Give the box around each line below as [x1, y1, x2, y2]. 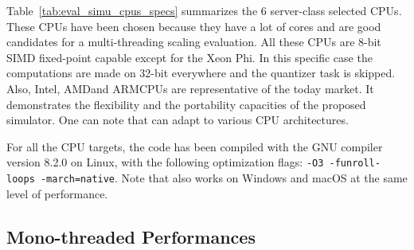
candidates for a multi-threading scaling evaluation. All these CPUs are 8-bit [6, 33, 381, 50]
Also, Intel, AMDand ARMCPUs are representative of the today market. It [6, 80, 374, 96]
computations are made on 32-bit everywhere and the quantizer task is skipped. [6, 64, 396, 81]
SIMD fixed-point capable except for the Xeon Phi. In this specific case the [6, 49, 373, 65]
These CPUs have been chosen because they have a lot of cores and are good [6, 18, 381, 34]
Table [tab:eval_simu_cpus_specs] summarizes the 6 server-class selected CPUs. [6, 2, 402, 18]
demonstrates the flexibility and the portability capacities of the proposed [6, 96, 366, 112]
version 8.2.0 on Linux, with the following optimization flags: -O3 [6, 154, 324, 170]
